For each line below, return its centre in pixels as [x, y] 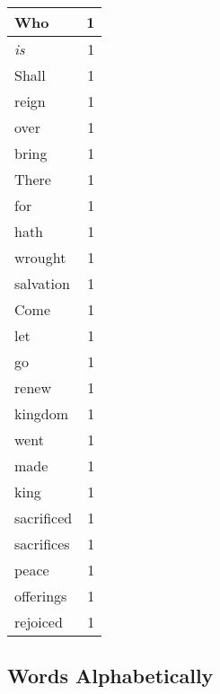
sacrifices [42, 544]
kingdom [42, 413]
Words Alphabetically [110, 676]
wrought [40, 257]
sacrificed [44, 518]
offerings [41, 596]
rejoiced [39, 622]
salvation [42, 283]
